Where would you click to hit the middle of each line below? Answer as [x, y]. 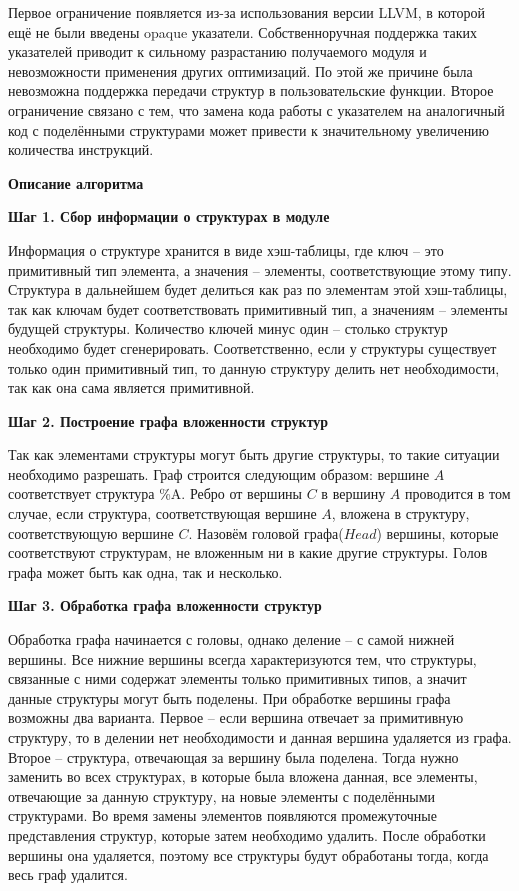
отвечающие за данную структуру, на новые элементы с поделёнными [221, 795]
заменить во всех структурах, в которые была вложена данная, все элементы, [243, 776]
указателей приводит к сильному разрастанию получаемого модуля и [217, 51]
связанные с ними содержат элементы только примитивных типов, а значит [237, 678]
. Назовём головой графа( [266, 532]
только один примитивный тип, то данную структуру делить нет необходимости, [254, 367]
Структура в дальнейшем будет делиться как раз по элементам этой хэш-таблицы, [258, 289]
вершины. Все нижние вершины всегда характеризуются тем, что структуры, [242, 658]
